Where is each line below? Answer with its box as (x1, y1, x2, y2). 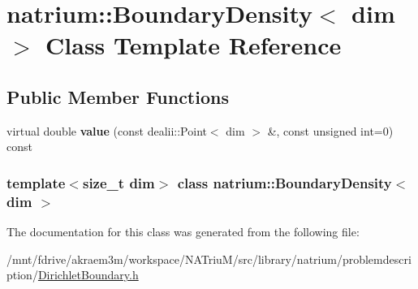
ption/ (6, 266, 38, 283)
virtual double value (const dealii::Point (6, 122, 207, 139)
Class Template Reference (45, 28, 342, 62)
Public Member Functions (6, 84, 229, 109)
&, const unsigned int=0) (267, 122, 394, 139)
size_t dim (82, 172, 155, 192)
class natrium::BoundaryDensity (177, 172, 392, 192)
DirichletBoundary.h (37, 266, 139, 283)
